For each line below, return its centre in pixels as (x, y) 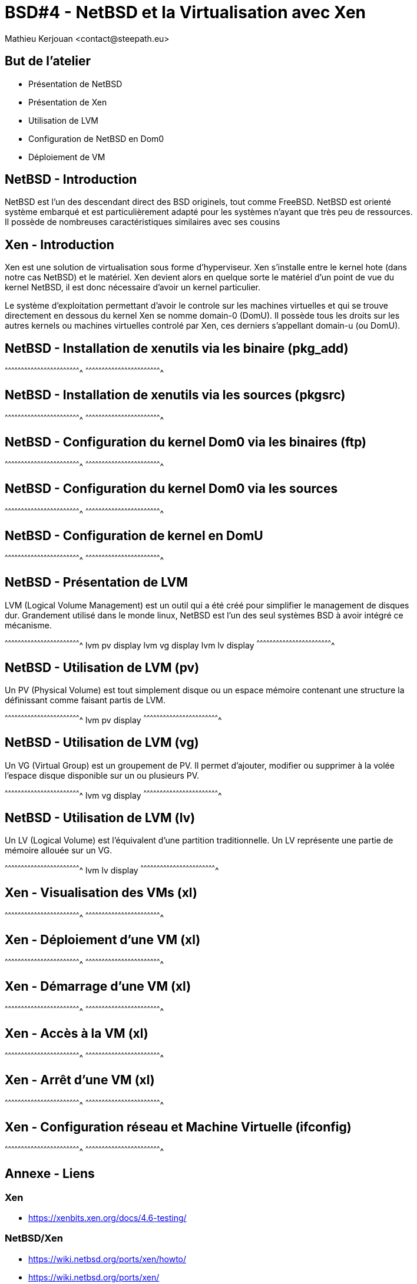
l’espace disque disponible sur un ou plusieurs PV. (102, 775)
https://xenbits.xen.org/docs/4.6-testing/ (107, 1218)
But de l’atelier (48, 61)
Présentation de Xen (68, 102)
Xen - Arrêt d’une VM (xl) (80, 1080)
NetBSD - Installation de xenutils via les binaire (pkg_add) (177, 348)
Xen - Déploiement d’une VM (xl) (103, 939)
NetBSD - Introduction (71, 180)
